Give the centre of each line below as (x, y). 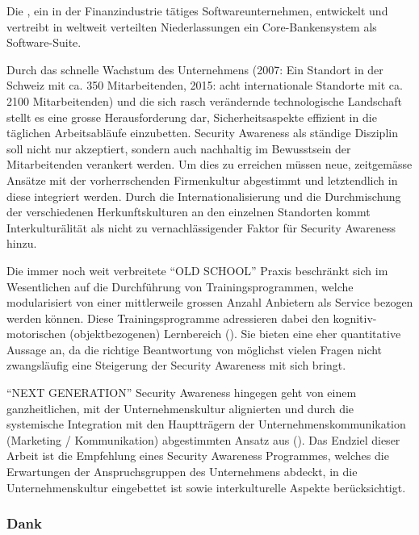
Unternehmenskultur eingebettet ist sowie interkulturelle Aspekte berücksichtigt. (206, 487)
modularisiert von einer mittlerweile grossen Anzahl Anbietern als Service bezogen (210, 302)
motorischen (36, 334)
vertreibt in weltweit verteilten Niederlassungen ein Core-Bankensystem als (192, 26)
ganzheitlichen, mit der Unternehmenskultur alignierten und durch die (180, 408)
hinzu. (22, 243)
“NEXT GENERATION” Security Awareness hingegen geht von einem (182, 393)
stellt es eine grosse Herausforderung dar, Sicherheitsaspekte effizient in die (192, 117)
